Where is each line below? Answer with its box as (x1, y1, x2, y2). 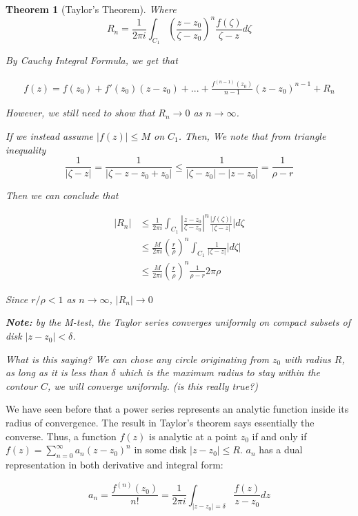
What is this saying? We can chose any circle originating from (6, 351, 270, 366)
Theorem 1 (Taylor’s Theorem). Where (6, 2, 177, 16)
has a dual (259, 442, 303, 457)
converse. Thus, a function (6, 429, 117, 443)
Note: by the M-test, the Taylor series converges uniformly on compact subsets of (6, 315, 350, 329)
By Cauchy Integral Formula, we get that (6, 53, 178, 68)
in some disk (134, 442, 187, 457)
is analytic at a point (148, 429, 238, 443)
